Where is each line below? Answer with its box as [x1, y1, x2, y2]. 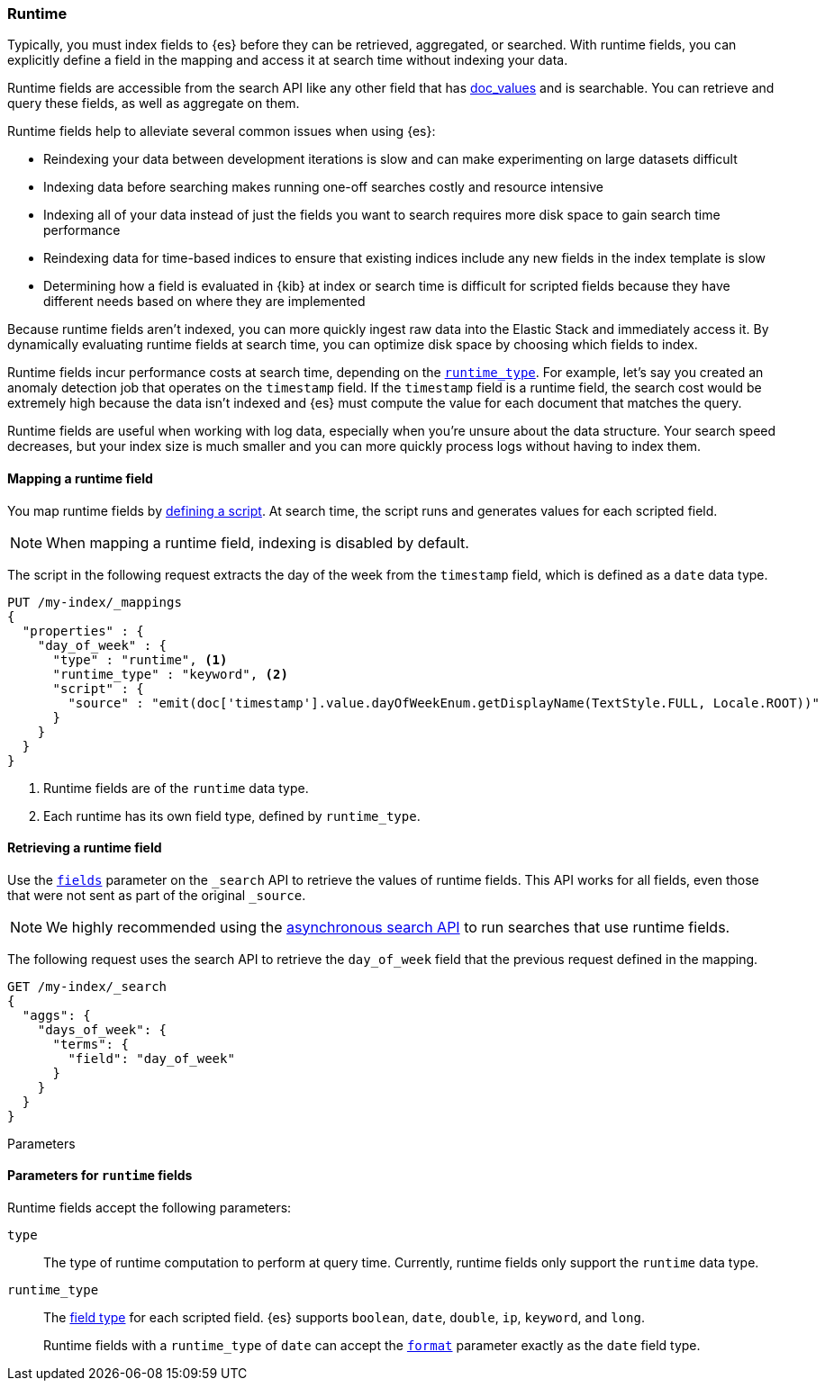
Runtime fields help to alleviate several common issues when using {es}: [7, 123, 436, 140]
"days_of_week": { [37, 1022, 168, 1037]
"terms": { [52, 1036, 129, 1051]
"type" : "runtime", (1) [52, 652, 228, 667]
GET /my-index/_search [7, 978, 168, 994]
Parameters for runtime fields [7, 1167, 193, 1184]
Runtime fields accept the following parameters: [7, 1200, 292, 1216]
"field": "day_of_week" [68, 1050, 235, 1066]
